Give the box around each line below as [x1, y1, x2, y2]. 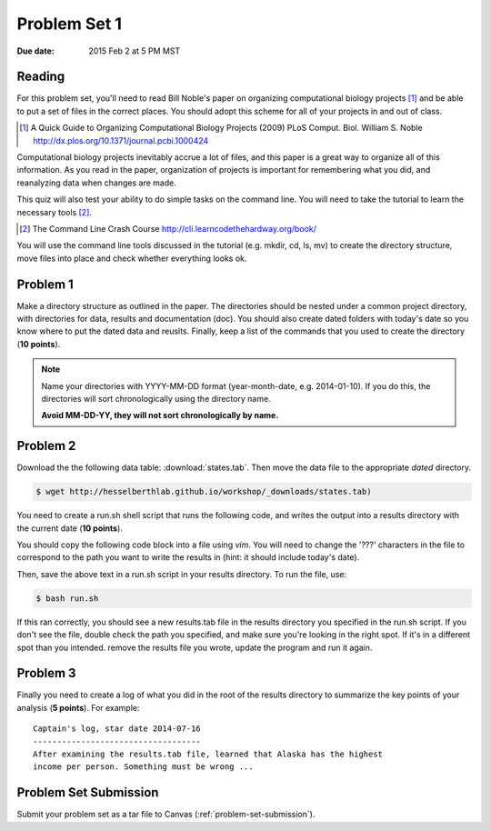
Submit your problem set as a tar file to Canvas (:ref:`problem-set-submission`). [16, 809, 316, 820]
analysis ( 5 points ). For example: [16, 702, 140, 713]
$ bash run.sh [35, 593, 99, 604]
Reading [16, 69, 65, 85]
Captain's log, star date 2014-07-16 [33, 724, 202, 734]
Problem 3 [16, 666, 76, 681]
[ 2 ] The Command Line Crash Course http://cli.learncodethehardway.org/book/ [19, 223, 317, 234]
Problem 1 [16, 276, 75, 292]
